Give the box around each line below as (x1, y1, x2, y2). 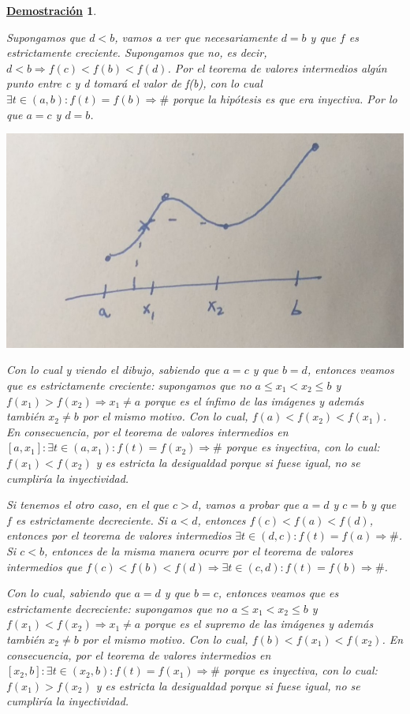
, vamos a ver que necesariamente (114, 28, 278, 45)
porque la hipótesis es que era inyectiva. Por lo (173, 90, 397, 107)
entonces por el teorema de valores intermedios (6, 527, 232, 544)
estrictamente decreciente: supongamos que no (6, 600, 228, 616)
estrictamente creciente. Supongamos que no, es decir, (6, 44, 267, 61)
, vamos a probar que (197, 496, 300, 513)
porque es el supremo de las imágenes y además (144, 615, 374, 632)
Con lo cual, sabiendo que (6, 585, 131, 601)
